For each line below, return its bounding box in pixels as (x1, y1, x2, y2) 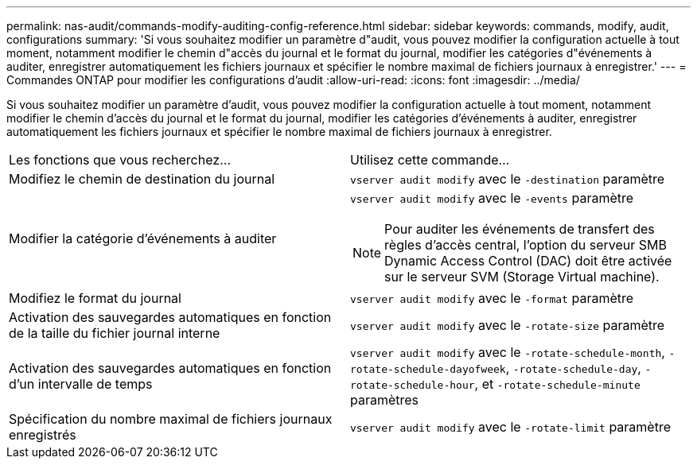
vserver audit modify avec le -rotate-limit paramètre (350, 419, 672, 435)
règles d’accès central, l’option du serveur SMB (384, 237, 667, 253)
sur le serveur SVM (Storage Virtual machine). (384, 269, 660, 285)
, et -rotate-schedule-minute (474, 376, 641, 392)
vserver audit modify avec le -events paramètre (350, 190, 634, 206)
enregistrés (9, 427, 76, 443)
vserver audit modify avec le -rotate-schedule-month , (350, 344, 665, 360)
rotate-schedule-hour (350, 379, 475, 391)
